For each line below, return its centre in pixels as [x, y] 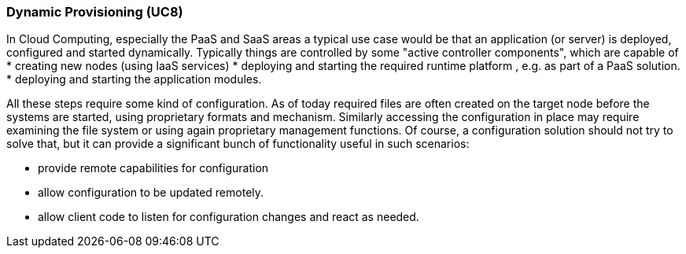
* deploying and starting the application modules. [134, 79]
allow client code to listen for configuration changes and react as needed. [229, 217]
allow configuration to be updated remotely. [151, 193]
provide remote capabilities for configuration [153, 168]
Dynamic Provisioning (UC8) [95, 12]
